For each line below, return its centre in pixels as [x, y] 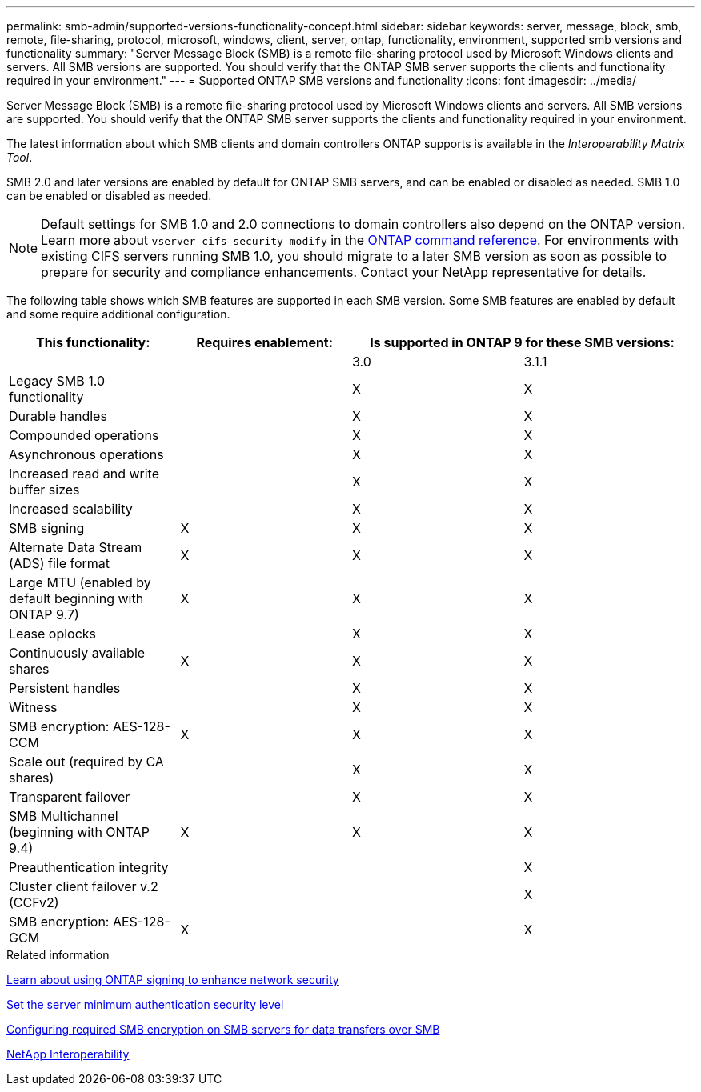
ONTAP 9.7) [44, 614]
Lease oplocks [53, 634]
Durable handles [58, 416]
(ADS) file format [60, 563]
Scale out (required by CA [86, 762]
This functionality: [93, 342]
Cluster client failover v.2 [84, 886]
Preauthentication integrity [89, 867]
